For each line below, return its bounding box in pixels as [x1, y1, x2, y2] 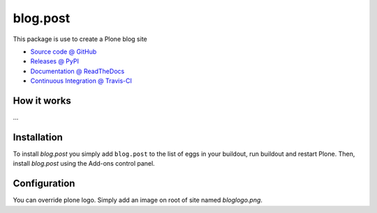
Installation [13, 131, 63, 143]
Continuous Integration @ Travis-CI [30, 77, 133, 85]
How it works [13, 95, 71, 106]
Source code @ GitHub [30, 47, 97, 56]
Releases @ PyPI [30, 57, 80, 65]
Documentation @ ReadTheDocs [30, 67, 125, 75]
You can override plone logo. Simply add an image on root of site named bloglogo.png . [13, 196, 263, 205]
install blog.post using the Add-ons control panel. [13, 159, 155, 168]
